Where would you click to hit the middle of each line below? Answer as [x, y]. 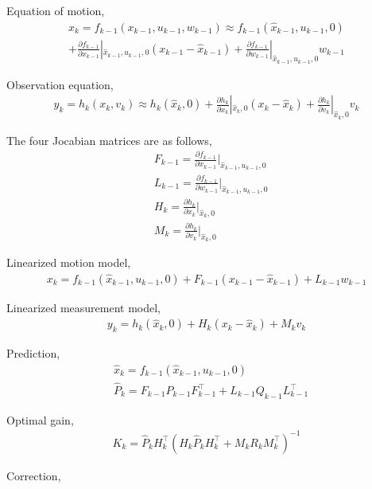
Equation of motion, [56, 10]
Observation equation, [60, 84]
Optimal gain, [40, 419]
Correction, [34, 475]
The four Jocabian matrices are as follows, [109, 140]
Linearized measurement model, [83, 307]
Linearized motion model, [69, 262]
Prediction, [33, 353]
